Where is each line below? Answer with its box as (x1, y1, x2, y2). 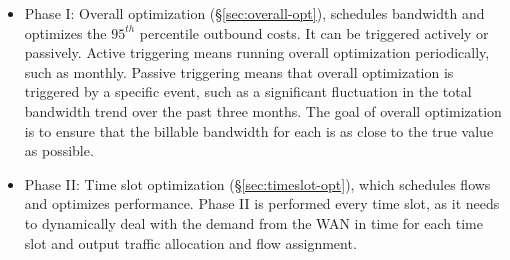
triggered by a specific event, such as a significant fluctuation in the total (24, 81, 472, 102)
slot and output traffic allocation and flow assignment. (24, 232, 357, 253)
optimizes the (24, 22, 107, 43)
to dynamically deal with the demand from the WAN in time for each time (24, 212, 483, 233)
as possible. (24, 140, 94, 161)
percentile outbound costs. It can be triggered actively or (139, 22, 489, 43)
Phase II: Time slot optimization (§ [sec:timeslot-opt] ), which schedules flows (24, 173, 491, 194)
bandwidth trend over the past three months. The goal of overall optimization (24, 100, 502, 121)
